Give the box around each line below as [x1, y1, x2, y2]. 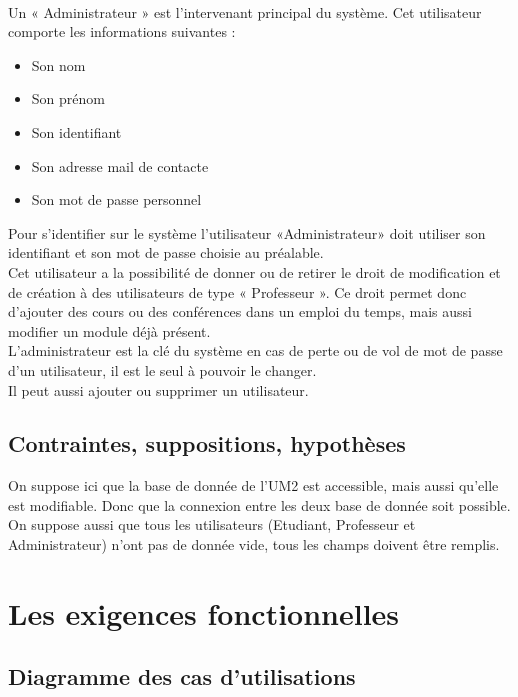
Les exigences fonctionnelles [8, 592, 400, 633]
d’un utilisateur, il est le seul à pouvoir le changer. [8, 359, 317, 380]
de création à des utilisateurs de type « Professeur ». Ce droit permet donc [8, 281, 467, 302]
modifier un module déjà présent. [8, 320, 211, 341]
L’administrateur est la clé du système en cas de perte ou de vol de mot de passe [8, 340, 503, 361]
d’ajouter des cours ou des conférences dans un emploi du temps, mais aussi [8, 301, 472, 322]
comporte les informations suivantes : [8, 21, 236, 42]
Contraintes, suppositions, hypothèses [8, 428, 406, 459]
